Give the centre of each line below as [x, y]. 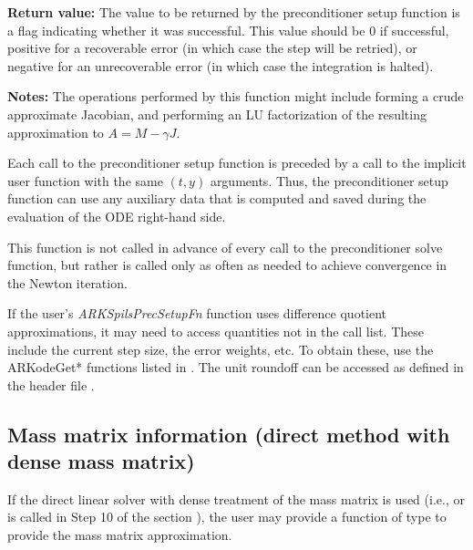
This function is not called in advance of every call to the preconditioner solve [225, 247]
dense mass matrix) [101, 461]
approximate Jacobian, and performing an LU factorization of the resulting [217, 114]
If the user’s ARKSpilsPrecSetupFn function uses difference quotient [197, 313]
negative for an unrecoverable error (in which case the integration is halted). [221, 65]
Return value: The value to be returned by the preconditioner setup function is [234, 12]
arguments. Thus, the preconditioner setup [329, 180]
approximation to [56, 132]
